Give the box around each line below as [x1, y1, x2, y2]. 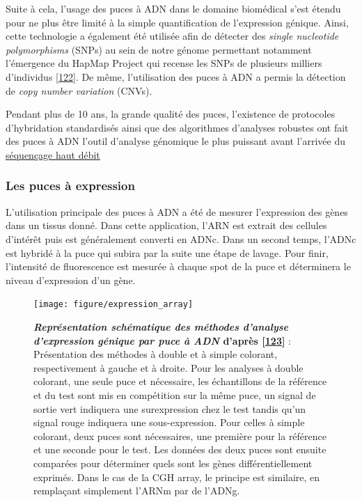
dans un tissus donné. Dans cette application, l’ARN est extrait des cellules [6, 218, 327, 233]
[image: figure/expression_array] [33, 299, 194, 310]
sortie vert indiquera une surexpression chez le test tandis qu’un [33, 401, 306, 416]
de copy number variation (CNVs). [6, 83, 152, 97]
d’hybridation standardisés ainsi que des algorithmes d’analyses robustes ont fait [6, 120, 349, 134]
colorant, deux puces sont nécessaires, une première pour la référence [33, 428, 327, 443]
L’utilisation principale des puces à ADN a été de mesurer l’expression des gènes [6, 204, 348, 219]
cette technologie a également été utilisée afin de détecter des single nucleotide [6, 29, 339, 43]
